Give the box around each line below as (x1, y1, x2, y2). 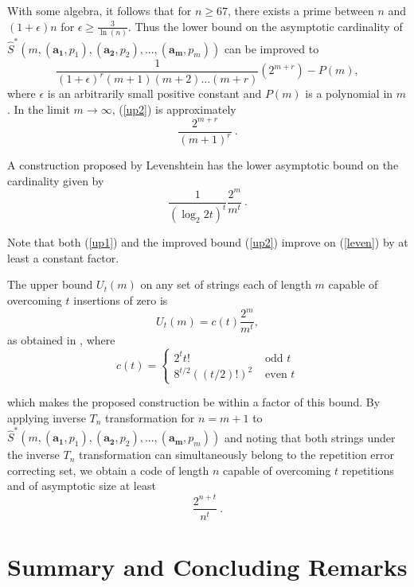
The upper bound (7, 276, 93, 293)
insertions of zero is (73, 292, 168, 308)
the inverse (7, 446, 60, 463)
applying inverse (7, 409, 86, 426)
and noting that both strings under (224, 429, 396, 445)
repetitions (342, 461, 394, 478)
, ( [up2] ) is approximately (111, 100, 236, 117)
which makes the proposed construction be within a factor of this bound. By (7, 394, 381, 410)
